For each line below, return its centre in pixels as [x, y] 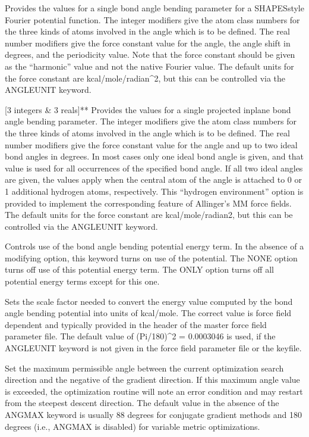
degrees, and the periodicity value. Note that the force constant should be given [150, 54]
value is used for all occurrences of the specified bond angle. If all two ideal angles [154, 168]
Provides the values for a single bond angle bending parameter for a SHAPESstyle [154, 8]
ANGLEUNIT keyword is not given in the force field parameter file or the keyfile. [153, 348]
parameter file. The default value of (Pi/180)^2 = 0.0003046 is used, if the [140, 336]
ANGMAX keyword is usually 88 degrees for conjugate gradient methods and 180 [153, 414]
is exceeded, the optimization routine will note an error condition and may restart [154, 391]
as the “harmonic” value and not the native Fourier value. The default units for [149, 66]
